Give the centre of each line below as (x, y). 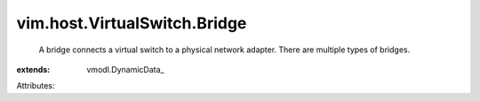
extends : (33, 69)
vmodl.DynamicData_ (125, 69)
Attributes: (36, 86)
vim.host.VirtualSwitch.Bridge (132, 23)
